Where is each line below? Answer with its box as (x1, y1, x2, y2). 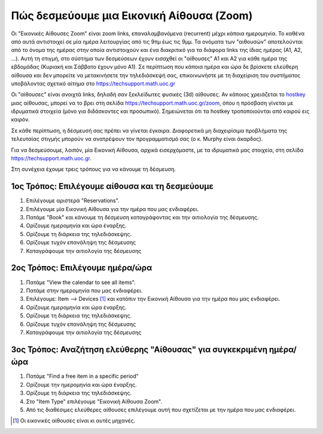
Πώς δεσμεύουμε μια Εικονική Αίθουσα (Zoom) (11, 9, 253, 22)
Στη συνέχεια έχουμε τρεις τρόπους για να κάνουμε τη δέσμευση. (11, 166, 176, 173)
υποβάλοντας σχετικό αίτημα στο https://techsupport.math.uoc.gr (11, 80, 176, 87)
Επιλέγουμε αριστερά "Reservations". (26, 197, 120, 204)
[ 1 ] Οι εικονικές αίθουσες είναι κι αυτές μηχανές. (13, 417, 136, 424)
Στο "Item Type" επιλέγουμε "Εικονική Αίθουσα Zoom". (26, 398, 163, 405)
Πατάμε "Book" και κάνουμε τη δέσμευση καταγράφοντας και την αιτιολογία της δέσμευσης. (26, 214, 260, 221)
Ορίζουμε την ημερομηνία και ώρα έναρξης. (26, 381, 137, 388)
